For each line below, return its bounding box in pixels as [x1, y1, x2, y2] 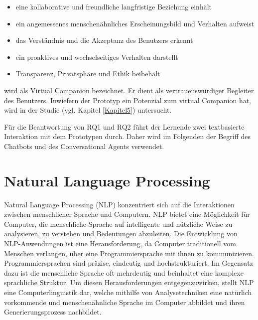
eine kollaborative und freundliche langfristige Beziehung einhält [15, 1, 212, 11]
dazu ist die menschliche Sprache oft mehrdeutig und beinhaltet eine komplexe [4, 267, 244, 278]
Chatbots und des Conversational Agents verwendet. [4, 141, 164, 151]
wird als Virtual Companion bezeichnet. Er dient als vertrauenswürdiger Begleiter [4, 85, 254, 95]
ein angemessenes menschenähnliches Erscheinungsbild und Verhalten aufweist [15, 18, 255, 28]
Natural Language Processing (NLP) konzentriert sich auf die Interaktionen [4, 199, 235, 209]
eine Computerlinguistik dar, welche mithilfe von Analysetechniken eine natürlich [4, 287, 252, 297]
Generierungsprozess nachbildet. [4, 307, 102, 317]
